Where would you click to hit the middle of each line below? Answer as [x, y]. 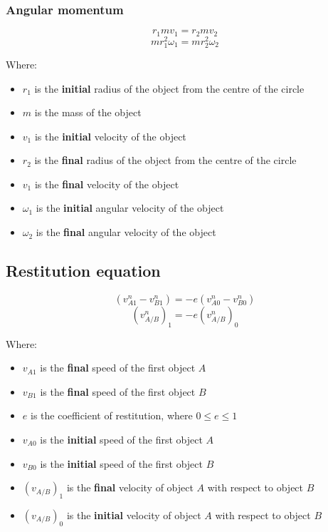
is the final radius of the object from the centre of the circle [165, 160]
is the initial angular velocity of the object [130, 208]
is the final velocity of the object [107, 184]
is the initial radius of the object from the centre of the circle [169, 88]
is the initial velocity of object [134, 515]
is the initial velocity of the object [110, 136]
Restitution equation [83, 271]
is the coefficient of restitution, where [111, 415]
